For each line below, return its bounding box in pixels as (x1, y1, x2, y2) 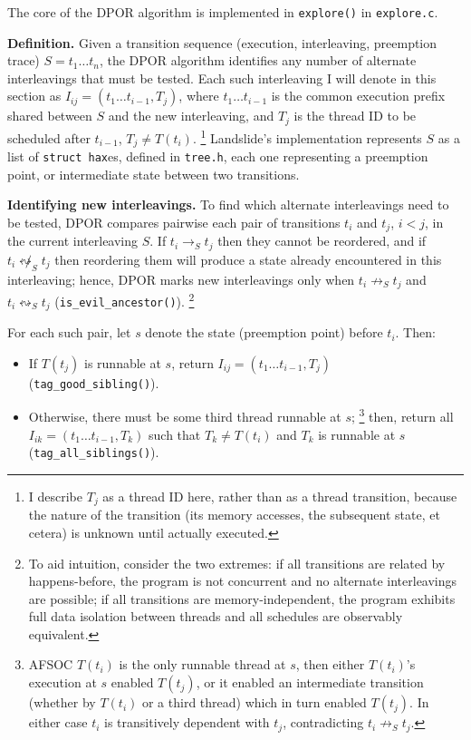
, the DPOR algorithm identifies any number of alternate (99, 51, 417, 70)
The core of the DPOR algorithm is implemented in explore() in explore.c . (7, 3, 438, 21)
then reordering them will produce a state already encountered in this (54, 249, 442, 268)
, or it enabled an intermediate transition (196, 673, 424, 692)
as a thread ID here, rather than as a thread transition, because (102, 486, 457, 505)
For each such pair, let (7, 323, 131, 342)
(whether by (28, 693, 96, 712)
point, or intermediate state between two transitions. (7, 164, 300, 183)
